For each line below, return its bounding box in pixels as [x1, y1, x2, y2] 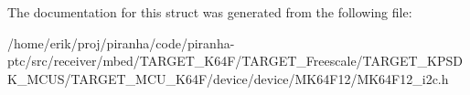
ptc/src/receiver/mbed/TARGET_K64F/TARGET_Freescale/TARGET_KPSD [7, 51, 463, 70]
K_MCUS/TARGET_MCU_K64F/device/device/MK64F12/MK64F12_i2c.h [7, 69, 449, 88]
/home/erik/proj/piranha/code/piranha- [7, 33, 235, 52]
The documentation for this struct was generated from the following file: [7, 3, 412, 21]
